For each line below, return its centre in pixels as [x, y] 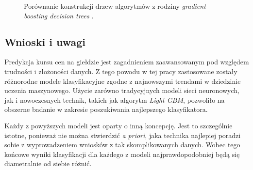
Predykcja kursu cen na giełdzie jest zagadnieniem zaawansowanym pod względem [127, 62]
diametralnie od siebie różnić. [48, 163]
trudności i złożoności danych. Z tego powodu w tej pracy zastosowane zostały [121, 71]
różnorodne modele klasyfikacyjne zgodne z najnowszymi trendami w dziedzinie [123, 81]
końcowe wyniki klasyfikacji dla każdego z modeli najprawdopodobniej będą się [122, 154]
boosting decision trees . [59, 15]
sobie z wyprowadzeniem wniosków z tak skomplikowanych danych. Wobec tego [122, 145]
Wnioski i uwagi [45, 41]
